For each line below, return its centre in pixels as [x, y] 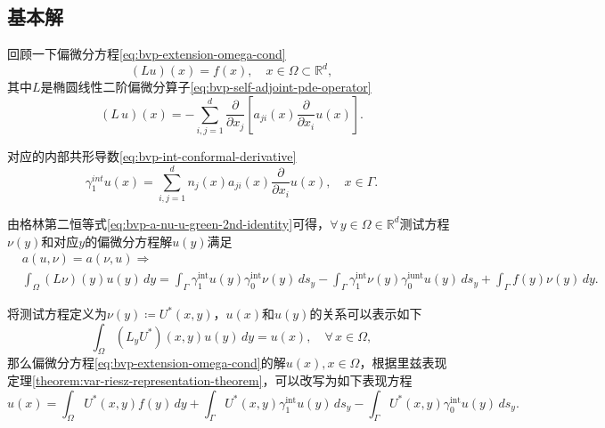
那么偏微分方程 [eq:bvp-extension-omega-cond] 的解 [147, 363]
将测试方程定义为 [57, 314]
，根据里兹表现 [403, 363]
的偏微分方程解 [129, 241]
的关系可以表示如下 [366, 314]
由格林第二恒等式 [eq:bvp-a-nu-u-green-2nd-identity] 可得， [169, 223]
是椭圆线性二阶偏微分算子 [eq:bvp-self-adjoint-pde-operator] [206, 87]
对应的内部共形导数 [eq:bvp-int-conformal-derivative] [152, 156]
